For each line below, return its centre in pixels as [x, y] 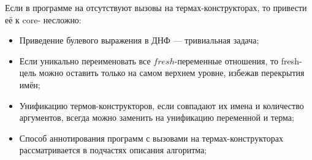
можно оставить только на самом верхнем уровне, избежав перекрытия [172, 73]
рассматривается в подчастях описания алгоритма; [113, 150]
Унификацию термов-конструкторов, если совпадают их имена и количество [162, 105]
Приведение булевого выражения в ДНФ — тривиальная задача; [139, 40]
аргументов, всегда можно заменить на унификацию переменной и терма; [157, 117]
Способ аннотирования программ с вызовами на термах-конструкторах [151, 138]
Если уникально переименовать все [85, 60]
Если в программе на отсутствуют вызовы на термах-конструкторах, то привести [156, 7]
